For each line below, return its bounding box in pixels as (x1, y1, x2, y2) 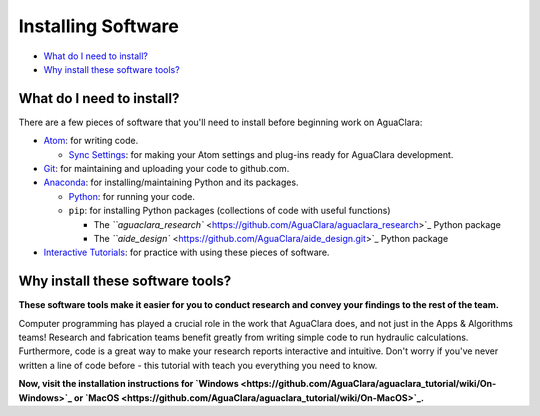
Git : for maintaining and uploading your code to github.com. (43, 163, 290, 175)
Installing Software (18, 15, 179, 37)
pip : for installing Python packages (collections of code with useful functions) (68, 205, 391, 217)
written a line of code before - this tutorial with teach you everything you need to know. (18, 359, 378, 371)
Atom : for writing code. (43, 135, 139, 147)
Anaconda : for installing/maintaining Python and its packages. (43, 176, 299, 189)
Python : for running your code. (68, 190, 195, 202)
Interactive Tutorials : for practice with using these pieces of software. (43, 246, 330, 259)
